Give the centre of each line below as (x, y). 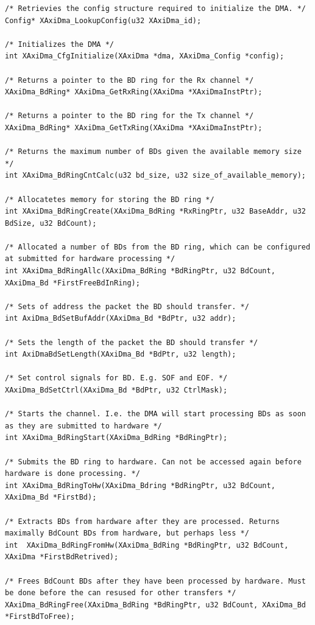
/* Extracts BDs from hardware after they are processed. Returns (143, 521)
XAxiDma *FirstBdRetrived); (62, 557)
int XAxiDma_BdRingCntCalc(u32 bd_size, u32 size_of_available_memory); (155, 176)
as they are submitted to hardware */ (83, 426)
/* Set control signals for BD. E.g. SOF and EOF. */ (116, 378)
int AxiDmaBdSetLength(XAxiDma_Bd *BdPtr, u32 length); (121, 354)
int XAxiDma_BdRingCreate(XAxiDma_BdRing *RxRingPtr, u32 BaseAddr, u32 (155, 211)
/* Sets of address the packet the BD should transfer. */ (127, 306)
